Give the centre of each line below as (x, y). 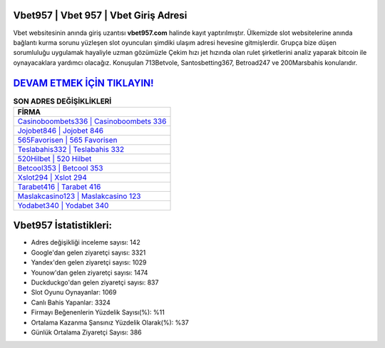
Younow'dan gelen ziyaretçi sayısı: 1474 (89, 272)
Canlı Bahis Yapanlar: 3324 (71, 302)
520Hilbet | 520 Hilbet (55, 158)
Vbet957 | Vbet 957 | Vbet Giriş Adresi (100, 15)
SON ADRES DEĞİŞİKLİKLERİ (62, 101)
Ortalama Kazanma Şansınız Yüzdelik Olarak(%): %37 (110, 322)
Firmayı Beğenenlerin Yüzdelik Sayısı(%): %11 (98, 312)
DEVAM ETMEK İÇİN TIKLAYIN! (83, 83)
